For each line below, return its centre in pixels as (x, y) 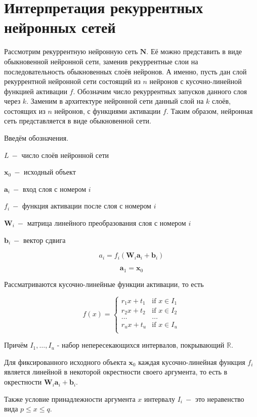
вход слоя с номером (54, 189)
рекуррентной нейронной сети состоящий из (72, 81)
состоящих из (25, 111)
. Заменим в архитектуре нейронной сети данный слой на (115, 101)
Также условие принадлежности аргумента (70, 399)
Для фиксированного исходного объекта (65, 362)
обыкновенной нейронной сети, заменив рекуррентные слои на (101, 61)
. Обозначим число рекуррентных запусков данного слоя (160, 91)
